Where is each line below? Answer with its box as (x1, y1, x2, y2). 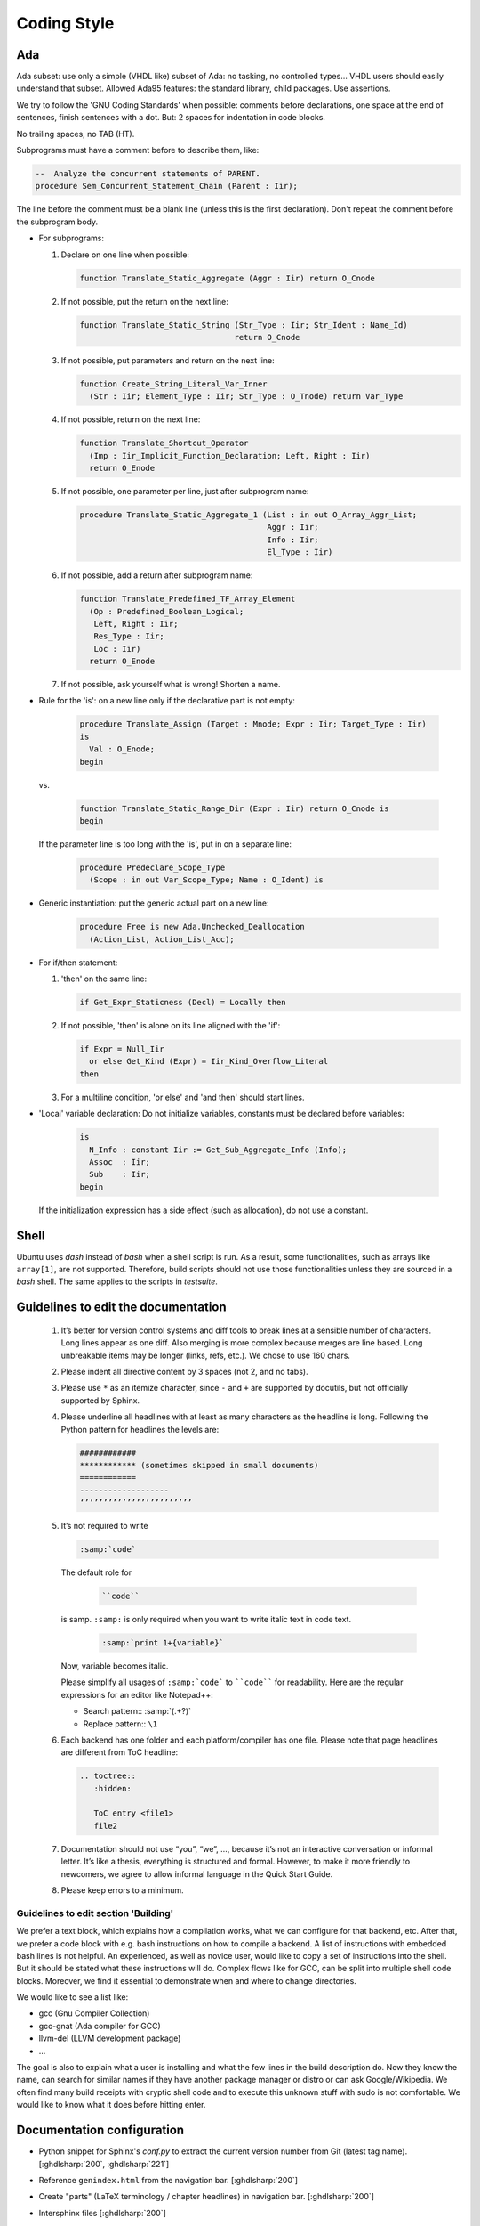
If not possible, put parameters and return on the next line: (60, 354, 275, 365)
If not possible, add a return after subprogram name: (60, 570, 253, 581)
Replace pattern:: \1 (83, 1718, 158, 1729)
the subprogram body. (16, 216, 99, 227)
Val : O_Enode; (89, 744, 156, 754)
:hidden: (93, 1783, 132, 1793)
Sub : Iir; (89, 1169, 151, 1180)
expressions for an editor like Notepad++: (60, 1689, 213, 1700)
